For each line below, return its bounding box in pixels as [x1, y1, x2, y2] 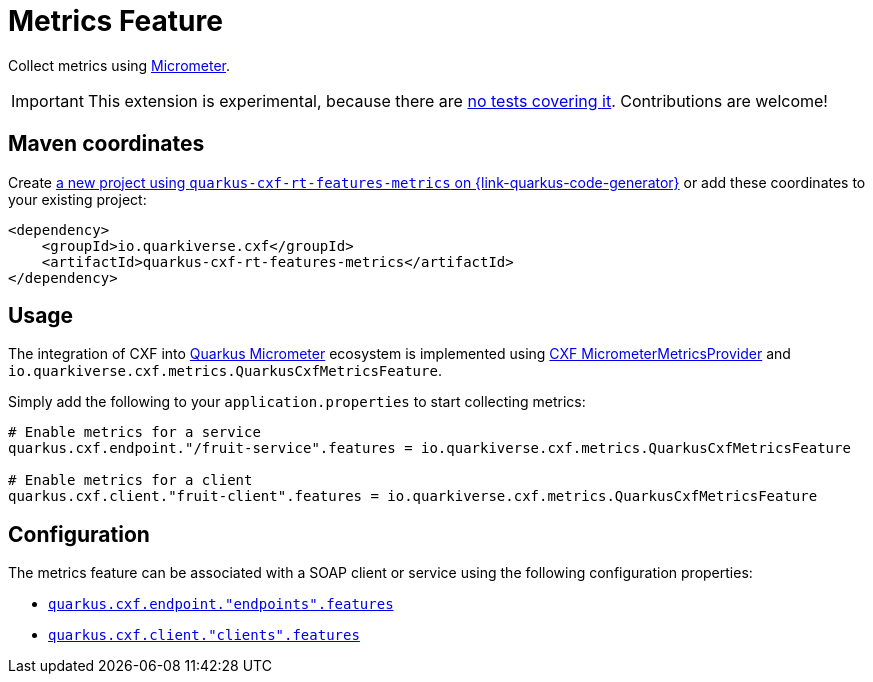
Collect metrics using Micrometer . [8, 56, 231, 74]
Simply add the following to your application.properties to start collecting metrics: [8, 393, 586, 411]
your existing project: [8, 190, 147, 208]
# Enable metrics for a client [8, 472, 253, 489]
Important [11, 90, 84, 111]
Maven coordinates [8, 131, 205, 157]
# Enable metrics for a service [8, 424, 261, 441]
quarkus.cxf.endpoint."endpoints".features [48, 596, 394, 613]
